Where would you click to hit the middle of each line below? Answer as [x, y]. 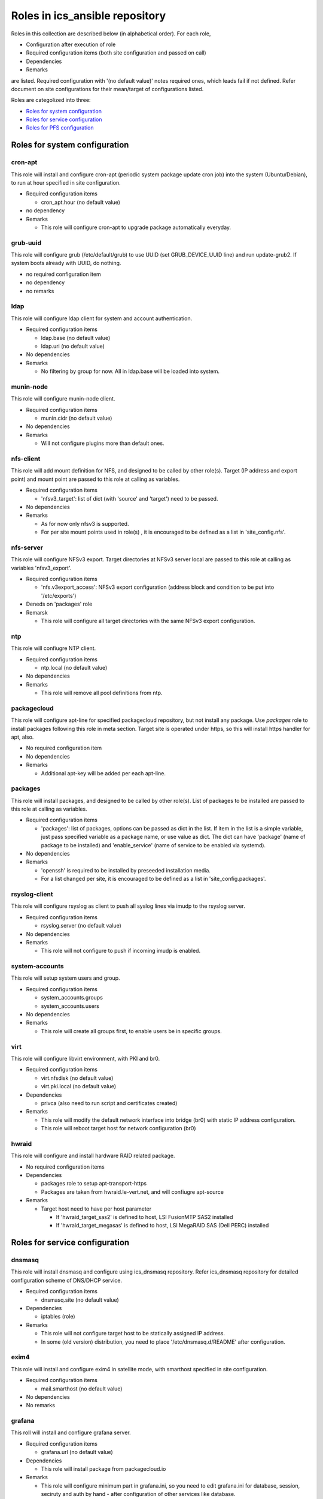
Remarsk [37, 612]
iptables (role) [58, 1317]
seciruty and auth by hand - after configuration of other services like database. [138, 1494]
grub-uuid [26, 243]
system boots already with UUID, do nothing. [66, 263]
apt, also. [22, 737]
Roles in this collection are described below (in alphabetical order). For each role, [111, 34]
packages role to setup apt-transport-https [94, 1184]
